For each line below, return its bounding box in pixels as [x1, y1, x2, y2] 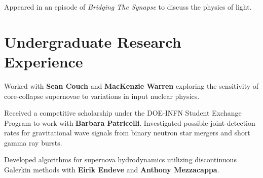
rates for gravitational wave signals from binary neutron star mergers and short [4, 127, 250, 138]
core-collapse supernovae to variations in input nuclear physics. [4, 90, 200, 101]
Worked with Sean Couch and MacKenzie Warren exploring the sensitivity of [4, 80, 259, 91]
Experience [4, 51, 83, 72]
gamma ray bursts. [4, 137, 62, 148]
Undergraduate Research [4, 31, 181, 52]
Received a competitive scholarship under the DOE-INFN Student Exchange [4, 108, 242, 118]
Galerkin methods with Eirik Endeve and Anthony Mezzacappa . [4, 164, 219, 175]
